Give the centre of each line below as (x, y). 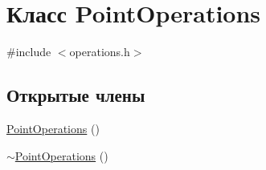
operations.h (100, 52)
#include (29, 52)
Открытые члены (76, 95)
